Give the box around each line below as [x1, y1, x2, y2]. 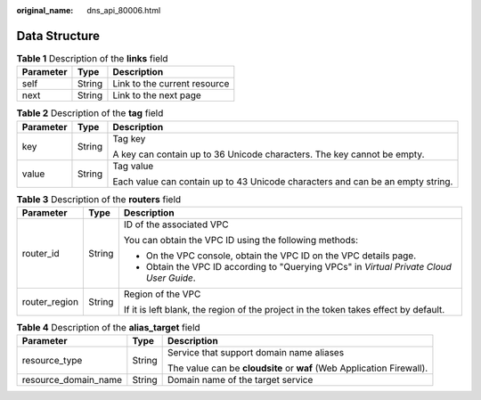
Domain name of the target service [167, 374, 314, 387]
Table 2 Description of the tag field [16, 107, 164, 119]
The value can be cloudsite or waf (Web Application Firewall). [167, 362, 428, 374]
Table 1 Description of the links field [16, 53, 168, 65]
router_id [21, 248, 60, 260]
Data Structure [16, 28, 101, 44]
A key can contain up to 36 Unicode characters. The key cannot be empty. [112, 148, 425, 160]
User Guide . [145, 272, 196, 284]
